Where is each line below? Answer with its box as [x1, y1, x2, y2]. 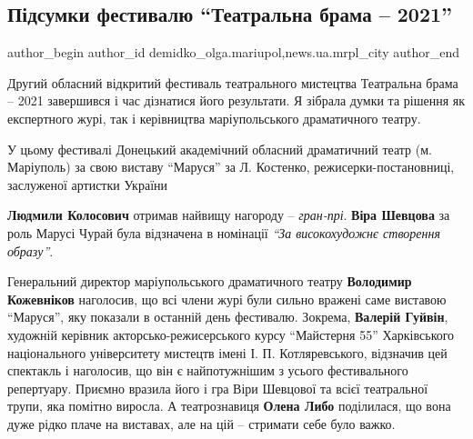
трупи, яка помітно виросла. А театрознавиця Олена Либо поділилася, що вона [7, 396, 451, 415]
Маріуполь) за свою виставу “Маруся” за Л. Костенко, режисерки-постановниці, [7, 157, 455, 176]
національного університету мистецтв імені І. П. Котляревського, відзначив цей [7, 343, 448, 362]
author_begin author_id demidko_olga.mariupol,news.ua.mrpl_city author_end [7, 43, 459, 62]
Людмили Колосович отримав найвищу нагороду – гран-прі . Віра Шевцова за [7, 205, 450, 224]
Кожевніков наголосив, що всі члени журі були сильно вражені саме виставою [7, 289, 447, 308]
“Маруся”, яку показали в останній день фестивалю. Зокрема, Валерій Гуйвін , [7, 307, 448, 326]
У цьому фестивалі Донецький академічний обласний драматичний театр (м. [7, 139, 432, 158]
